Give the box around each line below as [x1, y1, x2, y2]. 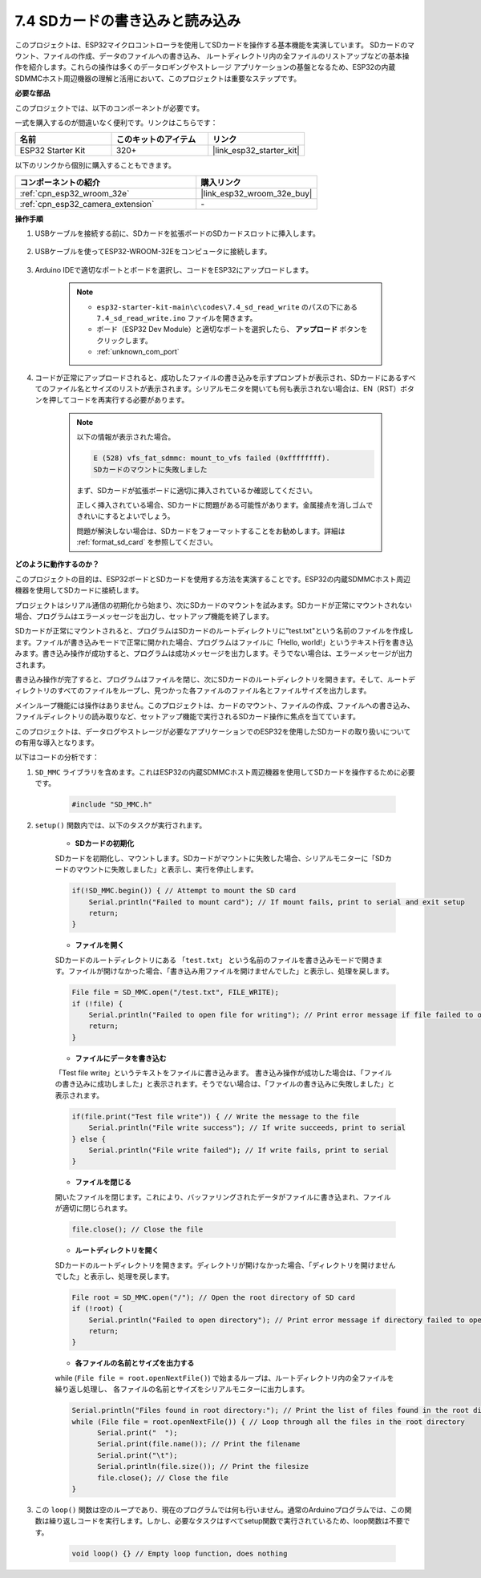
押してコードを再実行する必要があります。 [48, 395, 189, 405]
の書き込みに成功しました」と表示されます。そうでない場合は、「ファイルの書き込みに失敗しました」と [55, 1079, 395, 1089]
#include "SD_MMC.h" [71, 800, 152, 809]
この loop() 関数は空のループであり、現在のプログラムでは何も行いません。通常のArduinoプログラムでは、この [34, 1504, 405, 1515]
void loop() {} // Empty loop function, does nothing [71, 1548, 288, 1558]
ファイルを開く [75, 941, 124, 950]
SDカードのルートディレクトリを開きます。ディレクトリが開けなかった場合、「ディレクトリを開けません [55, 1260, 396, 1270]
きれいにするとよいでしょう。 [76, 512, 175, 521]
